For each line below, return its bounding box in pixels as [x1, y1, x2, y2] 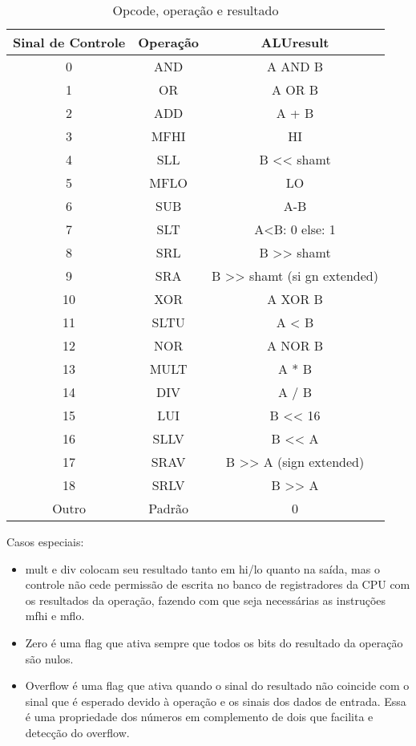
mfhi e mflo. [25, 607, 85, 624]
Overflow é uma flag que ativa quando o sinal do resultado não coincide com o [25, 677, 410, 694]
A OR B [271, 80, 319, 99]
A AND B [266, 57, 324, 75]
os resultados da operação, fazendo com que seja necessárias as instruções [25, 591, 386, 608]
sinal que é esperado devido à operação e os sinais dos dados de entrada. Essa [25, 692, 406, 709]
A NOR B [266, 336, 324, 355]
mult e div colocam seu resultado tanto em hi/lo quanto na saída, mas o [25, 560, 380, 577]
